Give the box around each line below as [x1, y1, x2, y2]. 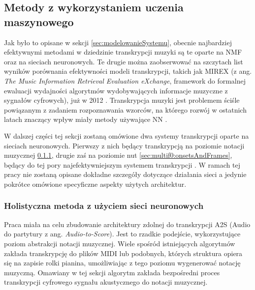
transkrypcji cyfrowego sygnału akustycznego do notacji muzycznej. [4, 277, 208, 287]
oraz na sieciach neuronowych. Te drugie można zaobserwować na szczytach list [4, 56, 243, 66]
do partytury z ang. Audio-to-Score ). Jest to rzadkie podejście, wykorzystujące [4, 229, 241, 239]
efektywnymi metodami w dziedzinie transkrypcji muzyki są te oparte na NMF [4, 47, 242, 57]
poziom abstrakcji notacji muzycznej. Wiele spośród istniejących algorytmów [4, 238, 235, 248]
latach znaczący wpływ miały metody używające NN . [4, 114, 167, 124]
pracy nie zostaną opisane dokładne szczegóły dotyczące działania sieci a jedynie [4, 169, 247, 179]
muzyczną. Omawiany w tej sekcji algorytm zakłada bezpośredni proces [4, 267, 220, 277]
